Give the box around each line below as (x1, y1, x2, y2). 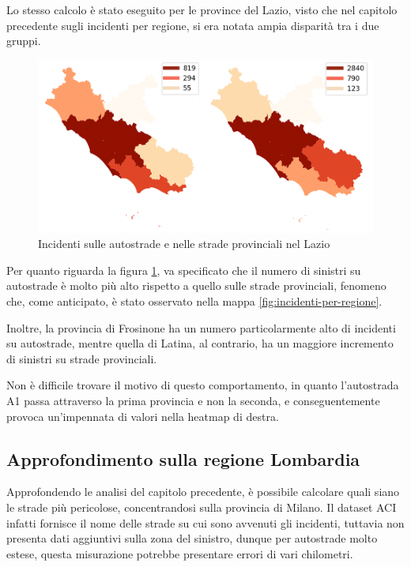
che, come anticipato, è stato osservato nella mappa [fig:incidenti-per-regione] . (6, 293, 383, 310)
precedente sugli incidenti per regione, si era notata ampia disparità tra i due (6, 17, 379, 33)
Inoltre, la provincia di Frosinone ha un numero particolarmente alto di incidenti (6, 319, 396, 336)
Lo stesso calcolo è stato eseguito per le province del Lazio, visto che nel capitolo (6, 2, 398, 17)
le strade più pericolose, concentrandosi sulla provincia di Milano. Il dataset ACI (6, 499, 397, 515)
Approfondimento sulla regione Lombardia (6, 446, 360, 471)
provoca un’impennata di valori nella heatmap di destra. (6, 407, 279, 424)
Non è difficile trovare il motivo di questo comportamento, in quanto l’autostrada (6, 377, 399, 393)
